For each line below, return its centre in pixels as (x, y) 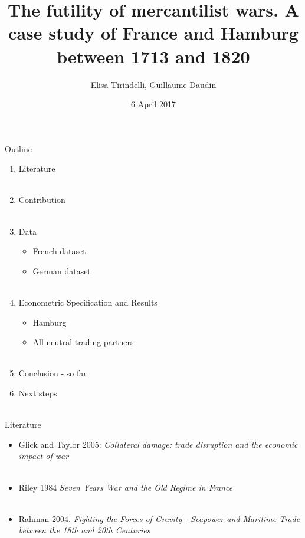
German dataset (62, 270)
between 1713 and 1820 (153, 56)
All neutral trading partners (83, 342)
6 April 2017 (153, 104)
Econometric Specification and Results (88, 302)
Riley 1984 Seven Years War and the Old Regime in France (126, 487)
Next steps (38, 393)
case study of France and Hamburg (153, 33)
